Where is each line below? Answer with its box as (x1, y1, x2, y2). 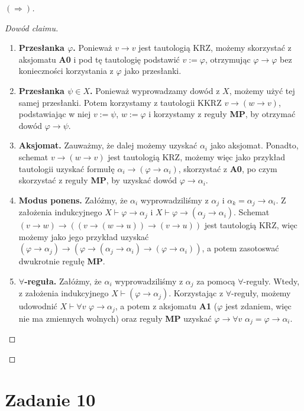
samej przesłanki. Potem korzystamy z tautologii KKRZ (18, 96, 222, 108)
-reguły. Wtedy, (243, 274, 300, 287)
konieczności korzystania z (18, 64, 114, 77)
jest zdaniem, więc (225, 300, 292, 312)
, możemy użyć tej (229, 84, 295, 96)
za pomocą (196, 274, 235, 287)
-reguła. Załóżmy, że (24, 274, 102, 287)
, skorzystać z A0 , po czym (178, 162, 277, 174)
